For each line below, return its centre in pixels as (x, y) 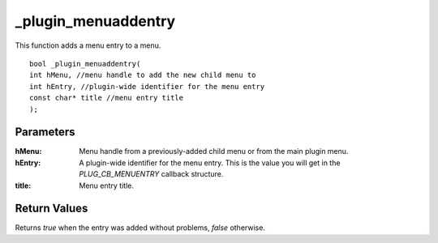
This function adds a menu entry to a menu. (88, 45)
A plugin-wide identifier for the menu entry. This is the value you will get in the (210, 163)
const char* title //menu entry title (107, 98)
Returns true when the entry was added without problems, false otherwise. (140, 228)
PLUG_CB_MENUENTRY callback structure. (151, 174)
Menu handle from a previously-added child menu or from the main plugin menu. (214, 151)
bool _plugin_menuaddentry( (85, 64)
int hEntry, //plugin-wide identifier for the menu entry (147, 86)
